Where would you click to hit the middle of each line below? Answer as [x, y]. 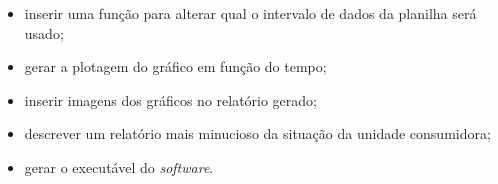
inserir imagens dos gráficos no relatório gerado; [171, 99]
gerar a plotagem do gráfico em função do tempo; [175, 66]
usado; [44, 32]
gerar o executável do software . [119, 166]
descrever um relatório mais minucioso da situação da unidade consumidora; [257, 133]
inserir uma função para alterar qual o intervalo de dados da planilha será [250, 13]
